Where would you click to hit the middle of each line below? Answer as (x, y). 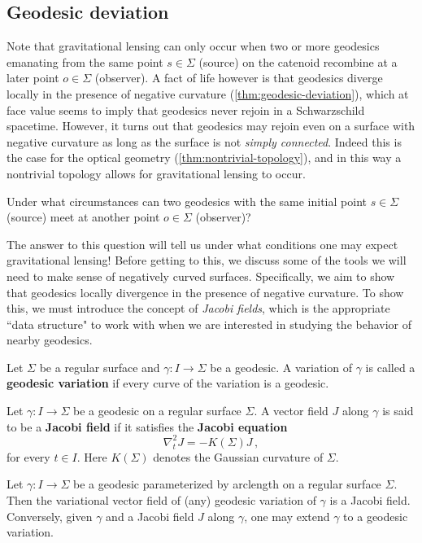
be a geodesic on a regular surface (157, 411)
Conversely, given (50, 516)
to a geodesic (376, 516)
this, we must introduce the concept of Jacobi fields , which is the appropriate (198, 308)
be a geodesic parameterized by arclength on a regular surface (227, 484)
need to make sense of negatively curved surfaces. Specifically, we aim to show (201, 276)
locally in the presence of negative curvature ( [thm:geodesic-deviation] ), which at (208, 93)
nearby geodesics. (50, 340)
